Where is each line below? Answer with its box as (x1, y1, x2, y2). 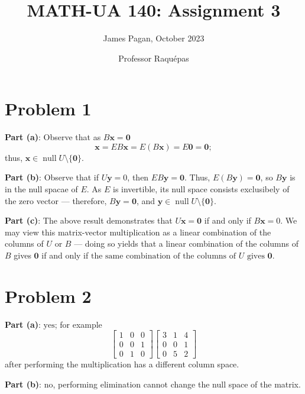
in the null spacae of (5, 183, 78, 195)
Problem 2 (5, 283, 92, 308)
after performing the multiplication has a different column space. (5, 358, 239, 370)
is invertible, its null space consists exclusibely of (113, 183, 290, 195)
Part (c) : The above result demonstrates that (5, 214, 173, 227)
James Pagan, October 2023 (103, 32, 205, 44)
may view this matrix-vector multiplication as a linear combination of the (5, 225, 271, 238)
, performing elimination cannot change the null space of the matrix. (53, 378, 301, 390)
